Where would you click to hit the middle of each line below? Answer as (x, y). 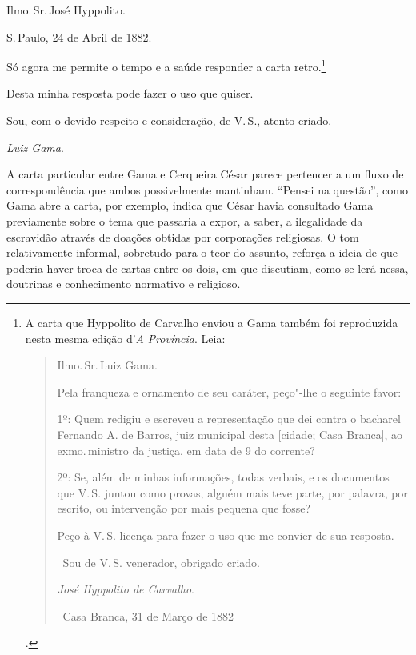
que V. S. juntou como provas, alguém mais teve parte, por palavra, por (232, 492)
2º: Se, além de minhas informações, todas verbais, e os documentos (223, 477)
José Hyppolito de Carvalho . (126, 589)
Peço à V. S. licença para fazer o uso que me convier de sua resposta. (226, 535)
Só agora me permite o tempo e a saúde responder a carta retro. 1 (166, 65)
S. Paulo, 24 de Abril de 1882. (79, 36)
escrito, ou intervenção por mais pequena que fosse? (184, 508)
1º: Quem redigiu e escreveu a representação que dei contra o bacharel (229, 419)
